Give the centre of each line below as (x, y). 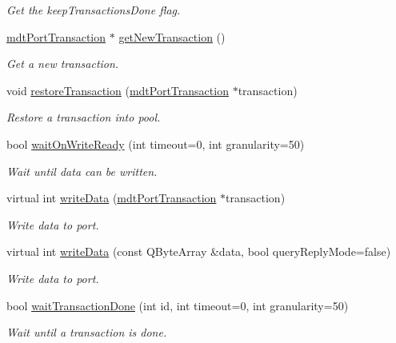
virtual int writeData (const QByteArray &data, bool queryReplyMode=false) (199, 251)
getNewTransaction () (172, 36)
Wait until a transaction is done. (87, 332)
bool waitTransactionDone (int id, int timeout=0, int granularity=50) (178, 305)
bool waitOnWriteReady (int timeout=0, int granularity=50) (156, 144)
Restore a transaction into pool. (84, 117)
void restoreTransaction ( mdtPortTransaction (118, 90)
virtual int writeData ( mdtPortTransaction (112, 198)
